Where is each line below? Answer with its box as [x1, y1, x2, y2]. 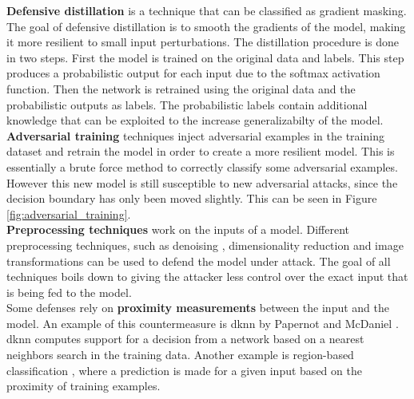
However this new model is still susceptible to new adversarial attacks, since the [6, 174, 398, 191]
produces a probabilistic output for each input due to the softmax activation [6, 65, 380, 81]
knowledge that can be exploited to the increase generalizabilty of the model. [6, 112, 384, 128]
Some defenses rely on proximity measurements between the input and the [6, 299, 389, 316]
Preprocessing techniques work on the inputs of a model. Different [6, 221, 350, 238]
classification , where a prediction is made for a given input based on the [6, 361, 362, 378]
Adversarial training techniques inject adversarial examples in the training [6, 127, 384, 144]
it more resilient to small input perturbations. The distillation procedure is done [6, 34, 400, 50]
